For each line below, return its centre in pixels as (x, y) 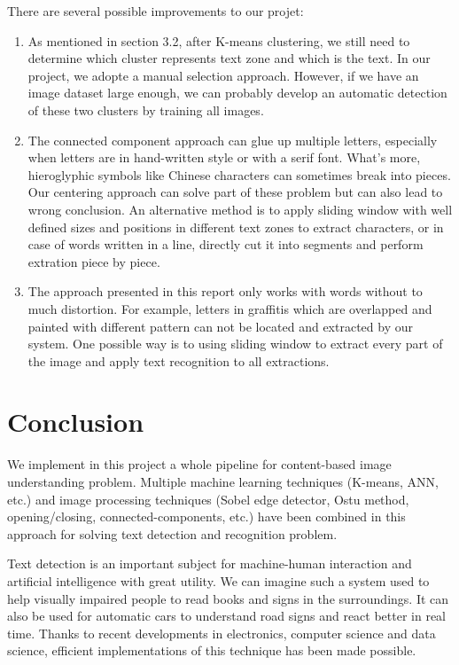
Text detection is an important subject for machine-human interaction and (210, 563)
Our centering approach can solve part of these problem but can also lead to (235, 192)
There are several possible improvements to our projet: (156, 11)
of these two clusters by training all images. (146, 110)
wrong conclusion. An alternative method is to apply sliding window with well (240, 209)
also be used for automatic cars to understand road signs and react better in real (227, 616)
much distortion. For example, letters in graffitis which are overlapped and (230, 308)
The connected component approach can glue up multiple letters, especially (233, 140)
